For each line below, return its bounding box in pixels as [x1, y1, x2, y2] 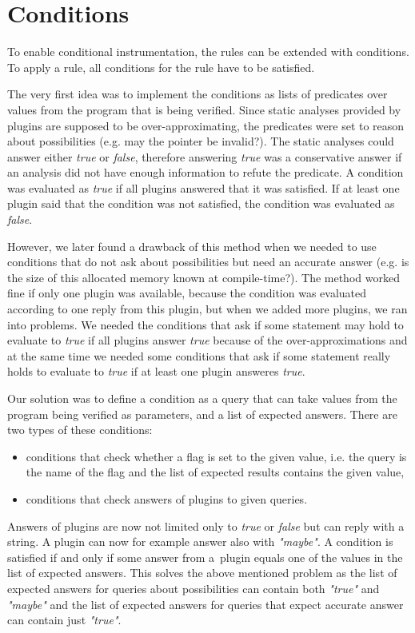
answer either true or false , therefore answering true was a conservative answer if [7, 148, 402, 165]
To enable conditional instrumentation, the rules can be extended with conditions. [7, 43, 409, 60]
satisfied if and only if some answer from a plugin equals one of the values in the [7, 548, 403, 565]
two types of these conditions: [7, 421, 153, 438]
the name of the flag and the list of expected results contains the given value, [26, 464, 405, 480]
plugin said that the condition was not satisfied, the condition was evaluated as [7, 195, 395, 212]
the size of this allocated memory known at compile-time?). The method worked [7, 269, 400, 285]
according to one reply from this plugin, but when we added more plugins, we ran [7, 301, 408, 317]
